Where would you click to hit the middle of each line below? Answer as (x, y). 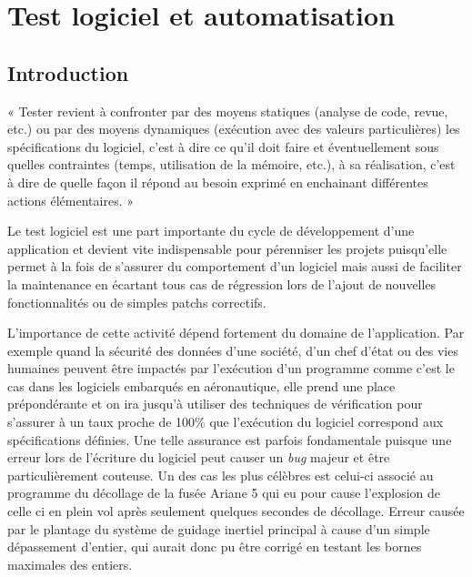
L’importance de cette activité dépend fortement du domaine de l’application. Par (236, 333)
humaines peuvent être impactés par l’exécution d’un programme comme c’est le (231, 368)
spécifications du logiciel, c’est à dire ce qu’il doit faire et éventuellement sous (223, 146)
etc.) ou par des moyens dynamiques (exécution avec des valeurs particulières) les (234, 129)
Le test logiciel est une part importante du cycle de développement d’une (211, 231)
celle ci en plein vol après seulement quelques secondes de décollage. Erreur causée (236, 511)
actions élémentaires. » (71, 200)
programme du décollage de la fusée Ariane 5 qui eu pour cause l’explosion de (224, 493)
